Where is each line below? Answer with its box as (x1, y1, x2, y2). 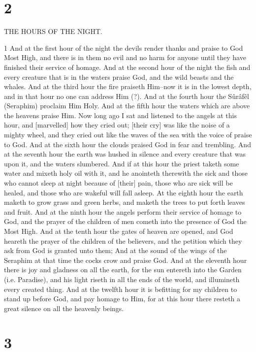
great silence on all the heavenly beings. (4, 303, 124, 313)
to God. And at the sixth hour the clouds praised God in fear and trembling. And (4, 139, 251, 149)
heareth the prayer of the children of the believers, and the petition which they (4, 235, 242, 246)
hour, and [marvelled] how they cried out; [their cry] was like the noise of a (4, 120, 230, 130)
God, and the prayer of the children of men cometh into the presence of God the (4, 216, 247, 226)
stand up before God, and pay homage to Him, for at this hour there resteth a (4, 293, 241, 304)
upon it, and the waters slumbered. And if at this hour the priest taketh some (4, 158, 239, 168)
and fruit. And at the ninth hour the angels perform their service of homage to (4, 206, 242, 217)
